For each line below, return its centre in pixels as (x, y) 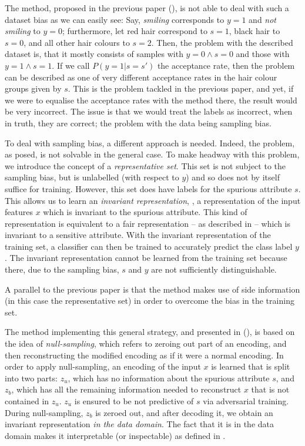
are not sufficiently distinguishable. (214, 269)
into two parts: (31, 378)
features (19, 212)
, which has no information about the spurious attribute (169, 378)
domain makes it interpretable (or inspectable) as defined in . (115, 435)
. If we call (71, 65)
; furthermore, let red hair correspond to (135, 31)
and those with (263, 54)
